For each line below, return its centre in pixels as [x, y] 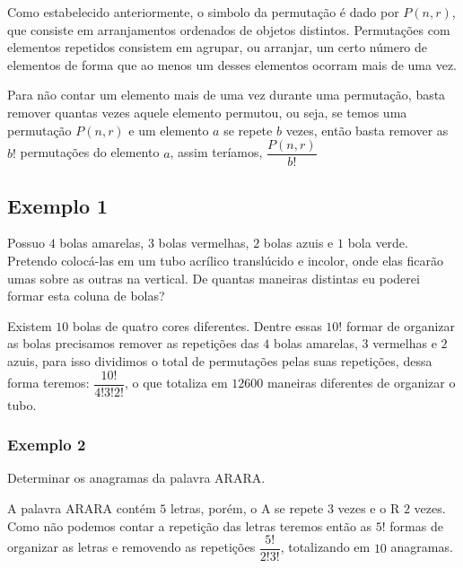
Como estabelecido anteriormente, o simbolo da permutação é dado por [203, 12]
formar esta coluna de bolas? [86, 296]
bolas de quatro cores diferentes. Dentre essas [197, 325]
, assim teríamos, [216, 152]
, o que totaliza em [176, 383]
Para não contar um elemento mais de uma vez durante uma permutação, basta [227, 95]
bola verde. [378, 243]
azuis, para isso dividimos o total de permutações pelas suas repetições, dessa [220, 360]
